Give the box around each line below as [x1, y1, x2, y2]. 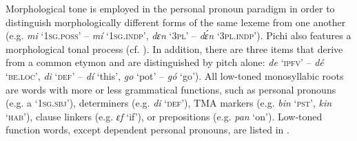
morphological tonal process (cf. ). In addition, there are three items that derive [6, 41, 343, 56]
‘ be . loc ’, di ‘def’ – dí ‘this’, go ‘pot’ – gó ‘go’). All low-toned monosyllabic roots [6, 68, 344, 83]
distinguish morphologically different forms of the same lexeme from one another [6, 14, 346, 29]
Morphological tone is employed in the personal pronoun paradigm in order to [6, 1, 335, 15]
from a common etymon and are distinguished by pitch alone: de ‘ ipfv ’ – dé [6, 55, 324, 69]
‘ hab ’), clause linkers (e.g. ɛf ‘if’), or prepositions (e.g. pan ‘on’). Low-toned [6, 109, 323, 123]
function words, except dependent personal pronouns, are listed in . [6, 122, 289, 137]
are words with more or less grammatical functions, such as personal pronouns [6, 82, 336, 96]
